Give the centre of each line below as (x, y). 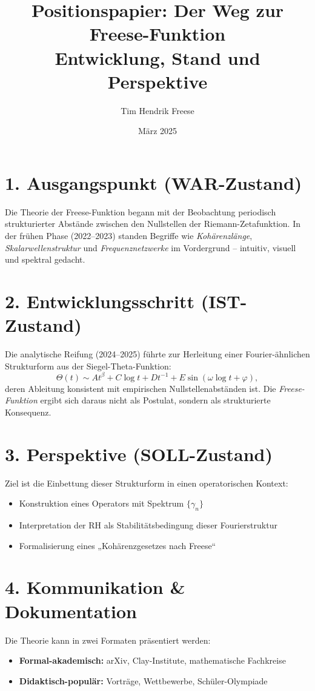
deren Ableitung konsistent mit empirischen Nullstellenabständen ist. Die (141, 388)
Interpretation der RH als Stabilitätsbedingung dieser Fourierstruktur (148, 525)
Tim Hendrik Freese (157, 110)
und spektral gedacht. (45, 259)
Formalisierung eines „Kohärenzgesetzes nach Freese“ (118, 545)
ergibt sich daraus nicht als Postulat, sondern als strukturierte (155, 400)
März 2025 (157, 131)
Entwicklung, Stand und (157, 57)
